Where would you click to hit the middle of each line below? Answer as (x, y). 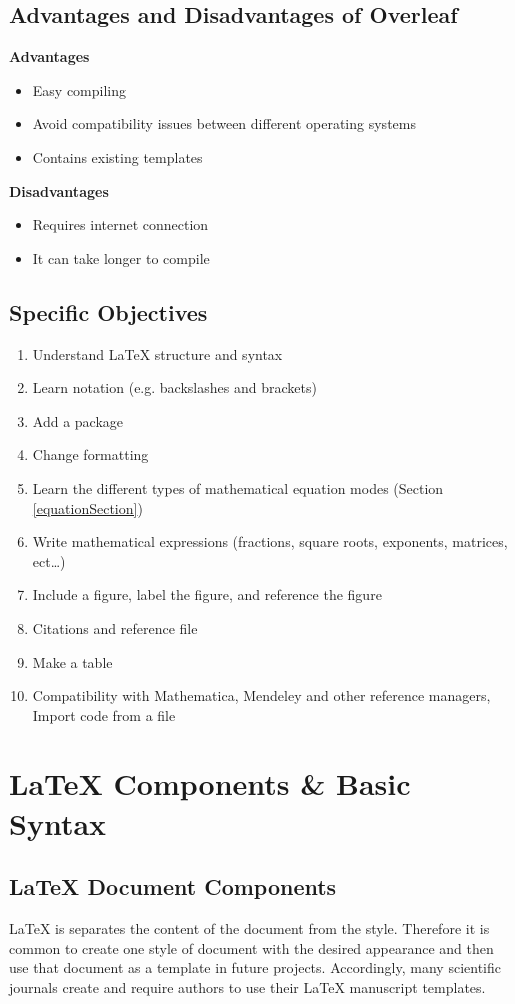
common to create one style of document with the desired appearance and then (251, 947)
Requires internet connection (120, 224)
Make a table (72, 661)
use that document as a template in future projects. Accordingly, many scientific (255, 967)
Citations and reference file (115, 627)
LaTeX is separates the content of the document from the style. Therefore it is (249, 928)
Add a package (78, 420)
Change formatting (90, 454)
